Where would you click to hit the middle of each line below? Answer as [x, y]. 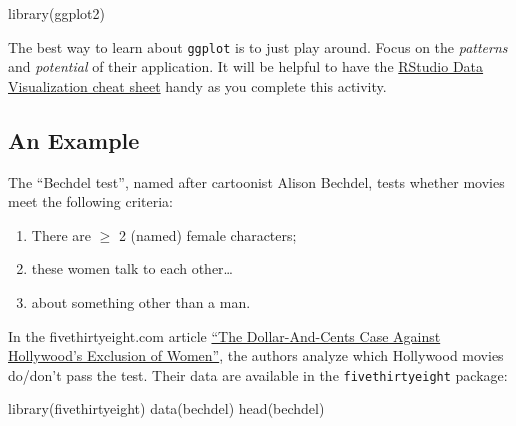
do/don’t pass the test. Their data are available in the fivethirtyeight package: [258, 374]
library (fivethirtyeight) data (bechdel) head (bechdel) [166, 408]
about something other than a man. [141, 302]
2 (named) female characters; [207, 234]
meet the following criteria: [90, 201]
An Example [74, 139]
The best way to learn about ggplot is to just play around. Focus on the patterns [258, 46]
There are [61, 234]
